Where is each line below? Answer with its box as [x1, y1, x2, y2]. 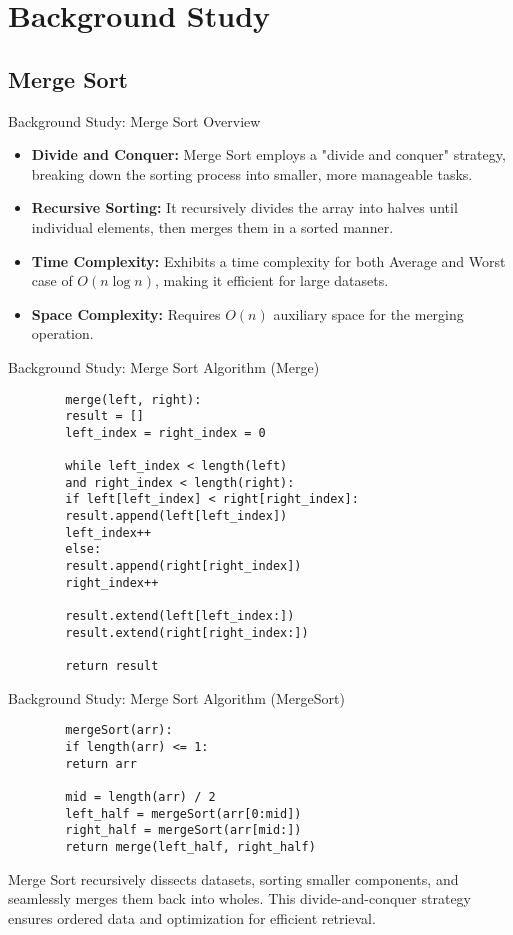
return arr [65, 756, 137, 771]
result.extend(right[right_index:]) [65, 625, 309, 640]
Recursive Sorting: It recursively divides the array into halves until [31, 197, 458, 218]
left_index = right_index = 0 [65, 425, 266, 440]
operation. [31, 323, 94, 344]
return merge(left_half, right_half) [65, 839, 316, 854]
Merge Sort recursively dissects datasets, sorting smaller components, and [8, 868, 459, 889]
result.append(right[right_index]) [65, 559, 302, 574]
